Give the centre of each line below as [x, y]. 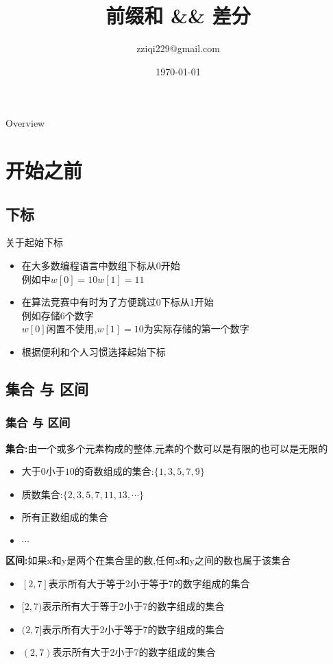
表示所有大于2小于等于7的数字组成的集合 [133, 629]
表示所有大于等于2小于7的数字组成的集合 [133, 606]
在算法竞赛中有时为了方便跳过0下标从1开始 [118, 302]
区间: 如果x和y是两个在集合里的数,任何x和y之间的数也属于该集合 [148, 560]
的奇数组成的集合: [114, 471]
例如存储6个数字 [58, 315]
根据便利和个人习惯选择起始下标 [94, 352]
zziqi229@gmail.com [178, 48]
